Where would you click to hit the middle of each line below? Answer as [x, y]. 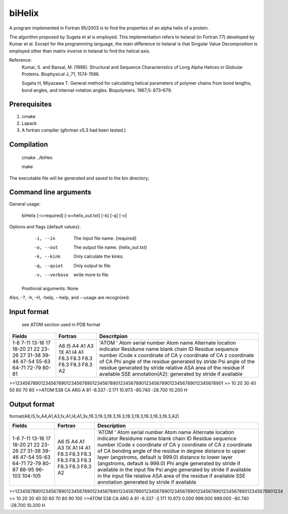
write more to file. [91, 275]
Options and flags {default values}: [45, 227]
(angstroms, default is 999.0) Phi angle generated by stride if [169, 464]
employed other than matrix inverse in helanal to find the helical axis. [80, 51]
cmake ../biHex [37, 158]
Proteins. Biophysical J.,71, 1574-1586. [61, 74]
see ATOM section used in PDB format [61, 325]
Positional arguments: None [50, 288]
